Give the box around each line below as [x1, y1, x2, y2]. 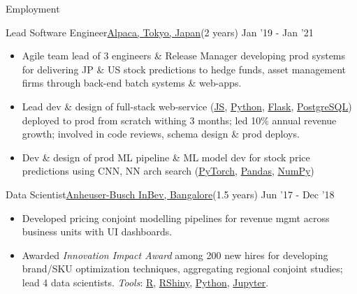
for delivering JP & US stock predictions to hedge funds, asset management [22, 61, 347, 76]
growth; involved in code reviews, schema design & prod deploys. [22, 126, 300, 141]
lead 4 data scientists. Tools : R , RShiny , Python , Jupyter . [22, 274, 269, 289]
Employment [6, 1, 60, 15]
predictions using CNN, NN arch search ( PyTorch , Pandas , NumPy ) [22, 163, 314, 178]
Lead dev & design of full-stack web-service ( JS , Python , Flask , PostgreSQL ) [22, 98, 352, 113]
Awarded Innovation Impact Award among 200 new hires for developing [22, 247, 328, 262]
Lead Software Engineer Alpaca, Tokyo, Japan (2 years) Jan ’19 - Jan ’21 [6, 24, 314, 39]
